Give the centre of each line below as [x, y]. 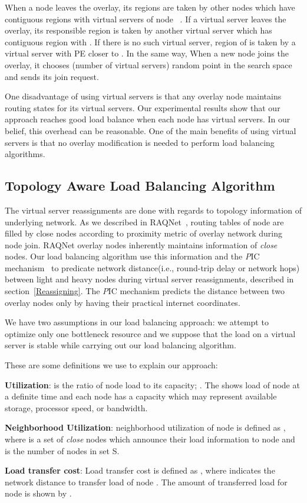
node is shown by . [38, 493]
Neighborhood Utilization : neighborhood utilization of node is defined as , [145, 427]
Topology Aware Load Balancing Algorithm [140, 186]
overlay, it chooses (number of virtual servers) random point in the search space [148, 64]
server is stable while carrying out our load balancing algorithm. [121, 345]
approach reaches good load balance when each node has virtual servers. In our [148, 119]
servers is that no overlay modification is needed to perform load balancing [140, 142]
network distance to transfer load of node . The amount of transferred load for [146, 482]
